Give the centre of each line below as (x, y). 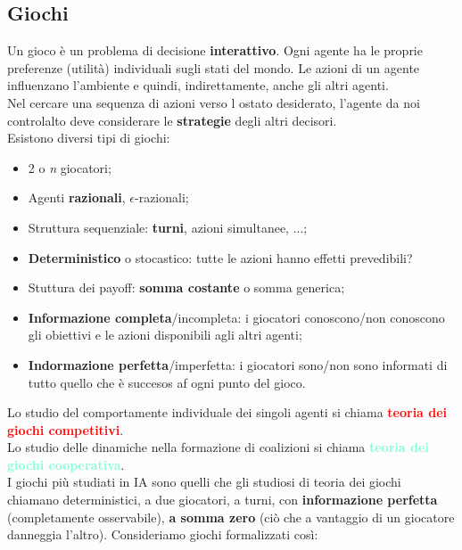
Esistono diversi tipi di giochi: (89, 138)
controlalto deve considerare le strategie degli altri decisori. (172, 120)
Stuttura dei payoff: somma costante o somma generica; (186, 287)
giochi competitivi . (66, 429)
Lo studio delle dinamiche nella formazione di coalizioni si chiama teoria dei (218, 447)
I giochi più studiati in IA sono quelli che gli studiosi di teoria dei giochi (204, 482)
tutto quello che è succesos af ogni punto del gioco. (167, 382)
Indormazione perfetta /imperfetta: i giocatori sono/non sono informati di (238, 364)
